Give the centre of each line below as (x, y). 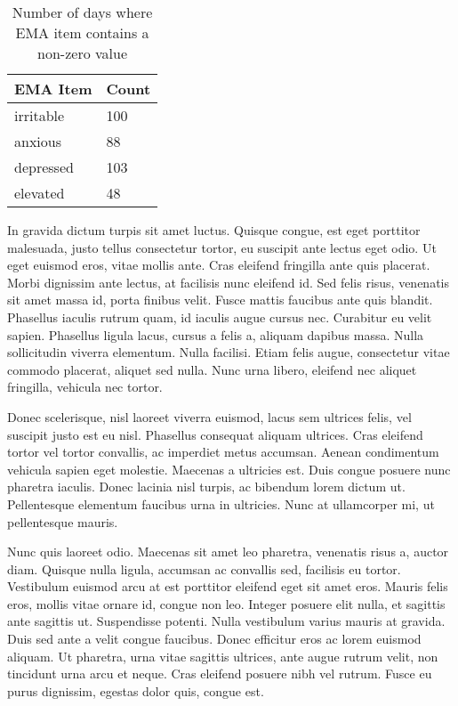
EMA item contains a (82, 32)
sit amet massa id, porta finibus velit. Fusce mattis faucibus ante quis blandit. (220, 300)
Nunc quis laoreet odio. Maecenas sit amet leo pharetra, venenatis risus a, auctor (228, 552)
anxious (38, 141)
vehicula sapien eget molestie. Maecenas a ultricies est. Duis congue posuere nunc (229, 469)
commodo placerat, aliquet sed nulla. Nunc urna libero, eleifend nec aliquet (212, 369)
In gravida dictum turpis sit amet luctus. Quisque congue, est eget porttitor (214, 230)
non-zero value (83, 53)
